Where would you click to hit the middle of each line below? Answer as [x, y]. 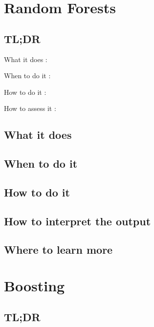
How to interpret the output [77, 221]
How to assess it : [30, 108]
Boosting [34, 286]
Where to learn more [58, 250]
